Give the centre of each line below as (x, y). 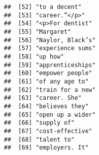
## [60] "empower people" (48, 73)
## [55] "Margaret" (38, 32)
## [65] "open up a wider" (50, 115)
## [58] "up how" (34, 56)
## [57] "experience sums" (50, 48)
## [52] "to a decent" (43, 7)
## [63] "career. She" (43, 98)
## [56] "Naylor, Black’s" (50, 40)
